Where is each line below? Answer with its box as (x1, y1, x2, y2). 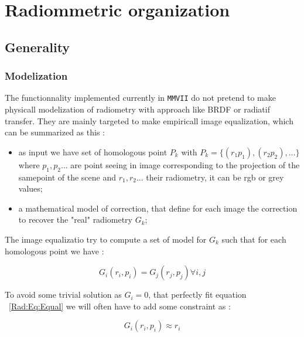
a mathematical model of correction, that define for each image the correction (18, 202, 298, 214)
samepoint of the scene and (18, 171, 116, 183)
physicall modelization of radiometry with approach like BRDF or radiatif (5, 103, 270, 115)
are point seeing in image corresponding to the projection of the (70, 158, 300, 171)
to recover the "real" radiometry (18, 213, 133, 226)
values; (18, 182, 43, 195)
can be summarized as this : (5, 126, 105, 138)
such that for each (221, 233, 286, 245)
